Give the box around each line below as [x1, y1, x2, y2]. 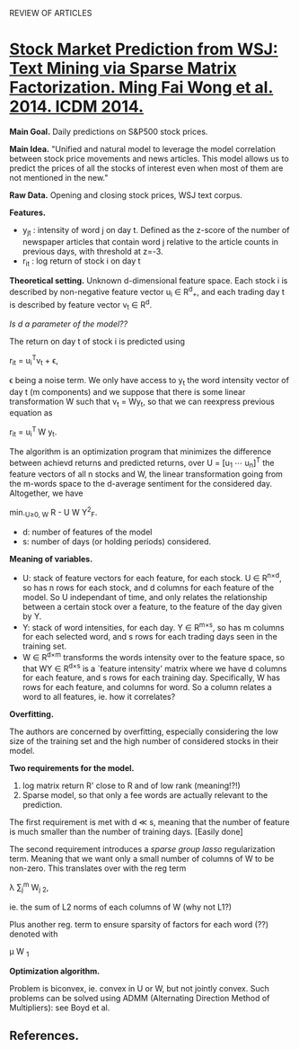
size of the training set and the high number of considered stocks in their [9, 736, 279, 747]
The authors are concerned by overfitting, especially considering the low [9, 726, 278, 737]
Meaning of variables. [9, 553, 93, 564]
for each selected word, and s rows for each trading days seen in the [22, 632, 278, 642]
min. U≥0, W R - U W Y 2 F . [9, 506, 98, 520]
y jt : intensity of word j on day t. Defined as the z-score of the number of [22, 224, 290, 238]
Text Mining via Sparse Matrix [9, 58, 237, 79]
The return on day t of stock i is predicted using [9, 336, 186, 347]
